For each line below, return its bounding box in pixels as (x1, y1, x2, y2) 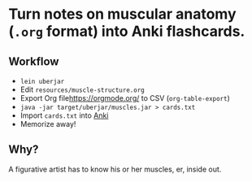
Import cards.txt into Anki (20, 110, 109, 120)
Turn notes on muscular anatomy (8, 5, 237, 24)
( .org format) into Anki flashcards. (8, 22, 245, 41)
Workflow (8, 54, 59, 68)
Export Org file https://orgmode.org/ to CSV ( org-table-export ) (20, 93, 230, 102)
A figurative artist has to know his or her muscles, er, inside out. (8, 164, 222, 174)
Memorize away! (20, 119, 76, 128)
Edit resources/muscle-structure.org (20, 84, 145, 94)
